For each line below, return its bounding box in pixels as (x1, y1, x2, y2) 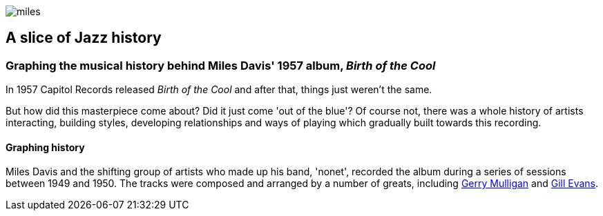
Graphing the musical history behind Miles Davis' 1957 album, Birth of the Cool (6, 58, 436, 72)
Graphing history (6, 141, 85, 153)
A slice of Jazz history (6, 29, 162, 47)
